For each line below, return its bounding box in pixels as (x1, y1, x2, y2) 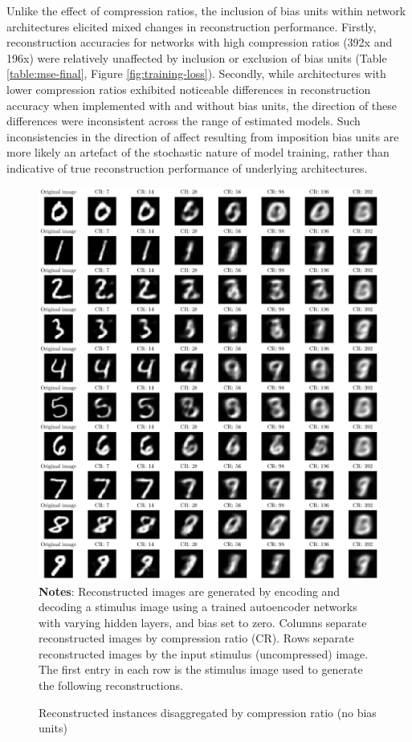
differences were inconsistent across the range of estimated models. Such (6, 112, 361, 129)
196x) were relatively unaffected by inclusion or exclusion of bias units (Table (6, 49, 387, 66)
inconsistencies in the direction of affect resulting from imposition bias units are (6, 128, 399, 145)
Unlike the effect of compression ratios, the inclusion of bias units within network (6, 2, 406, 18)
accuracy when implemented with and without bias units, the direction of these (6, 96, 398, 113)
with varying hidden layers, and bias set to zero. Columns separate (39, 614, 367, 630)
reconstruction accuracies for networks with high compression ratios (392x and (6, 34, 393, 51)
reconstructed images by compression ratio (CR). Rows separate (39, 630, 354, 646)
